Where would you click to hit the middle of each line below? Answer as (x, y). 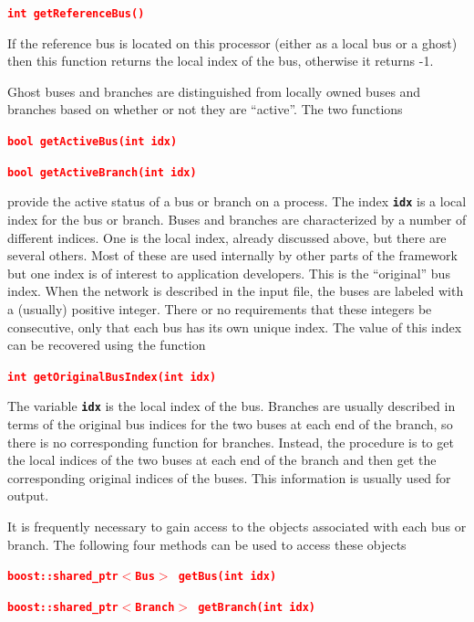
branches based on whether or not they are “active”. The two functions (205, 109)
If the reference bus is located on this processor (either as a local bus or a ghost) (232, 42)
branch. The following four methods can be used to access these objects (207, 544)
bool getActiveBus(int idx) (93, 142)
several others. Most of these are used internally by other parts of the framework (232, 255)
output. (28, 495)
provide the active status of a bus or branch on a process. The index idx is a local (237, 201)
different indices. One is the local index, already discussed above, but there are (227, 237)
